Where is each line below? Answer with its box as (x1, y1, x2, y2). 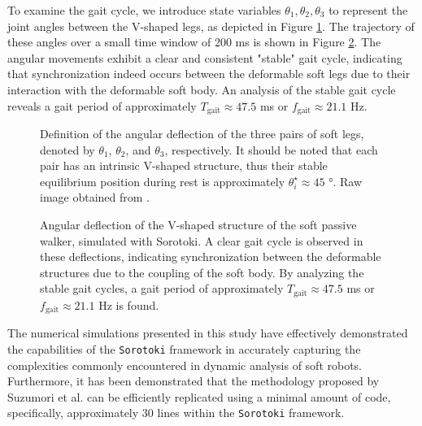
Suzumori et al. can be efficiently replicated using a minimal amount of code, (7, 388, 391, 405)
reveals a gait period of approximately (7, 97, 197, 114)
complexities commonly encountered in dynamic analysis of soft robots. (7, 356, 363, 373)
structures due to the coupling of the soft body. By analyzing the (40, 263, 364, 280)
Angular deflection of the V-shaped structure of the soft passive (40, 215, 357, 233)
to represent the (328, 2, 408, 18)
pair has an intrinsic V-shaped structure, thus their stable (40, 157, 328, 174)
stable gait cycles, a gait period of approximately (40, 280, 284, 297)
